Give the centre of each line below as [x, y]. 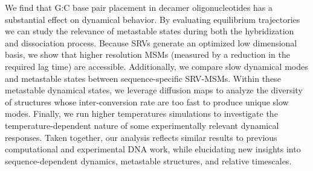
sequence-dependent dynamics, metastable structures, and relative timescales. [148, 160]
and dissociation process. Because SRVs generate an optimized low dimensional [151, 42]
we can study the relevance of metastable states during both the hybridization [150, 31]
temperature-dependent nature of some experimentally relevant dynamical [142, 125]
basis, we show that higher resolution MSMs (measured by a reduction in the [147, 54]
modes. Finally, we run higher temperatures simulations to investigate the [141, 113]
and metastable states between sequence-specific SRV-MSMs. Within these [143, 78]
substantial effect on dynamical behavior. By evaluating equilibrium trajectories [153, 19]
